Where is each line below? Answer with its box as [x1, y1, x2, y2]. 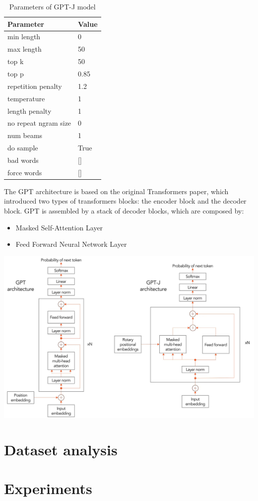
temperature [7, 93, 45, 103]
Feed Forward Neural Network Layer [15, 239, 127, 249]
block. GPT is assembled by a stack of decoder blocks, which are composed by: [4, 206, 244, 215]
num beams [7, 130, 43, 141]
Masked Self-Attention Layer [15, 222, 103, 232]
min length [7, 31, 41, 42]
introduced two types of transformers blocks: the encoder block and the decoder [4, 196, 247, 206]
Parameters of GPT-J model [9, 1, 96, 11]
